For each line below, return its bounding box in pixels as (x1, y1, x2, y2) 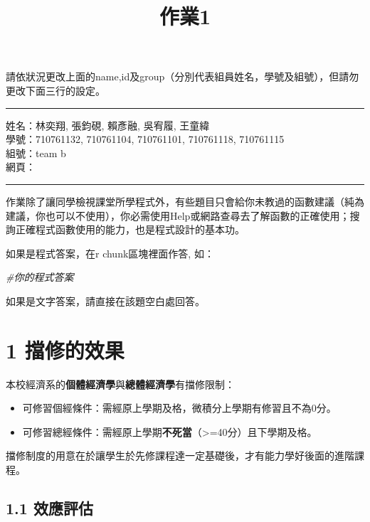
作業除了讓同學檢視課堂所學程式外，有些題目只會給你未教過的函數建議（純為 (6, 193, 364, 208)
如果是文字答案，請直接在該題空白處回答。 (6, 293, 205, 308)
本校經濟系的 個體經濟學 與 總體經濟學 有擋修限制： (6, 376, 235, 391)
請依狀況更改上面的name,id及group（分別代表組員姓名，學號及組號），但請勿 (6, 69, 359, 84)
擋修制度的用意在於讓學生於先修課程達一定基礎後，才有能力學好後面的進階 (6, 448, 354, 463)
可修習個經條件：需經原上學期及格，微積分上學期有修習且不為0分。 (22, 400, 337, 415)
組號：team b (6, 145, 66, 160)
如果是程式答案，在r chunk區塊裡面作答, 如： (6, 245, 214, 260)
